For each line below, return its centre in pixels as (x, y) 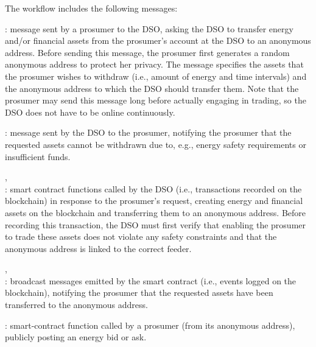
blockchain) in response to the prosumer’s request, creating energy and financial (154, 201)
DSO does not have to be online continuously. (90, 112)
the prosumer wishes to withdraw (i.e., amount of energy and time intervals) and (156, 76)
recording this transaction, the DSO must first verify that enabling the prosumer (156, 224)
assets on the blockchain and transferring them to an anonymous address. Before (156, 212)
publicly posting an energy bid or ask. (76, 337)
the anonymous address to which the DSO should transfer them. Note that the (152, 88)
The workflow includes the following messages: (91, 8)
